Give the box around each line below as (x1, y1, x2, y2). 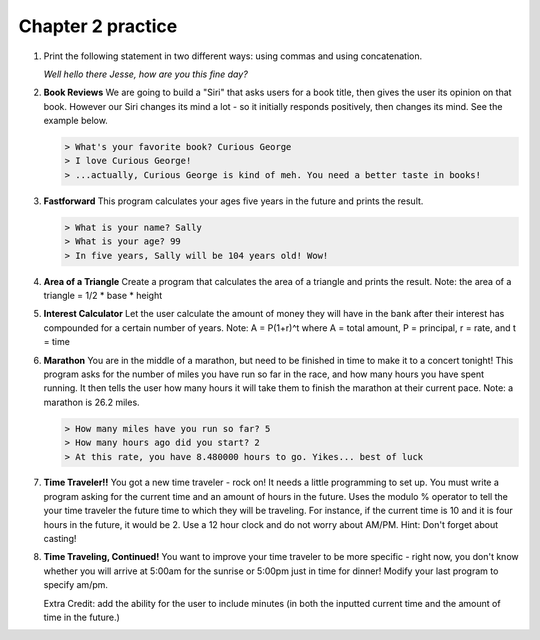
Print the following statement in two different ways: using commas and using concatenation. (43, 50, 423, 62)
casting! (43, 533, 77, 545)
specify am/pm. (43, 579, 109, 591)
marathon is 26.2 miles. (43, 396, 140, 408)
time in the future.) (43, 611, 120, 623)
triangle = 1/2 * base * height (43, 290, 163, 301)
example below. (43, 115, 109, 127)
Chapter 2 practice (18, 15, 178, 37)
